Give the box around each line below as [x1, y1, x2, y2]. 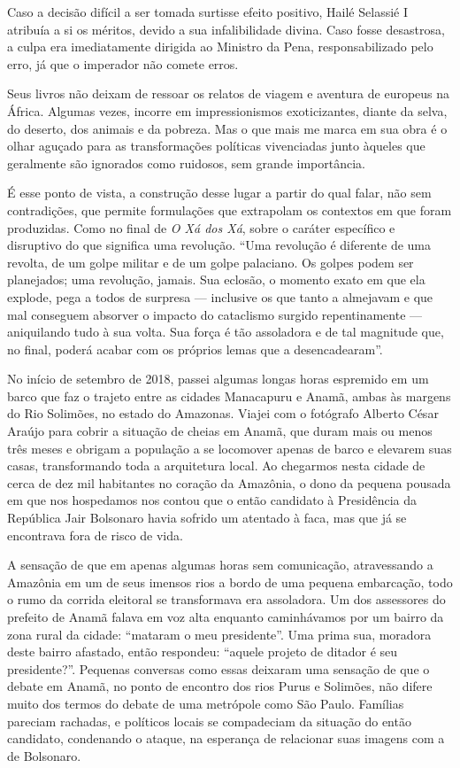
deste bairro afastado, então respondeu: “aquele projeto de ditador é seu [7, 642, 398, 661]
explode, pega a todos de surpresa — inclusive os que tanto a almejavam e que [7, 287, 433, 306]
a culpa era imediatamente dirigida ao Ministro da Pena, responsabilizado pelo [7, 37, 433, 56]
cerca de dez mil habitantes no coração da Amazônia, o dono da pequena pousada [7, 473, 451, 492]
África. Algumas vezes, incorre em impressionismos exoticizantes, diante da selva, [7, 101, 448, 120]
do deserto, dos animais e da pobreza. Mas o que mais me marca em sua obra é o [7, 119, 448, 137]
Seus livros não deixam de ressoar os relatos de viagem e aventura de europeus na [7, 84, 450, 103]
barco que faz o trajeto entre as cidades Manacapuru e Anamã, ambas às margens [7, 386, 451, 405]
